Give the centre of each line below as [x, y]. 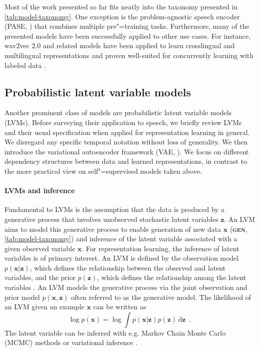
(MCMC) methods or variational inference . [71, 342]
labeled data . [25, 65]
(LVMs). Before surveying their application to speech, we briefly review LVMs [123, 122]
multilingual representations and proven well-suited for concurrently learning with [129, 55]
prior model [22, 297]
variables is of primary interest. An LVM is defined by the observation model [122, 258]
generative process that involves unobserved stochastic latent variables [111, 219]
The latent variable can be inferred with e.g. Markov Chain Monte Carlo [115, 332]
